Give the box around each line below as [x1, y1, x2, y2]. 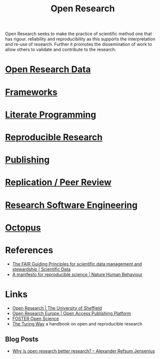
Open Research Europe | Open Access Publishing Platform [12, 310, 131, 316]
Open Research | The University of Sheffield [12, 305, 102, 311]
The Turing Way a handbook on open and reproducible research [12, 320, 143, 326]
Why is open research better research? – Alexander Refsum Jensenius [12, 348, 155, 354]
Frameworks [5, 86, 58, 98]
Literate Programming [5, 109, 96, 120]
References [5, 244, 53, 256]
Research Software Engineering [5, 199, 138, 210]
